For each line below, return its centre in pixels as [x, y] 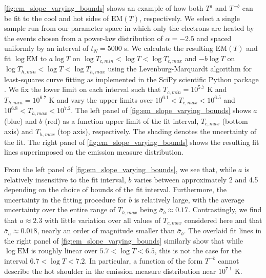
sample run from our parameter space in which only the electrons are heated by [129, 28]
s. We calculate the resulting [169, 48]
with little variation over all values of [103, 220]
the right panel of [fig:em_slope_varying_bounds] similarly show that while [124, 240]
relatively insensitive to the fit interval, [65, 179]
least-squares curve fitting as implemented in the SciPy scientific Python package [131, 79]
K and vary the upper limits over [101, 99]
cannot [229, 260]
